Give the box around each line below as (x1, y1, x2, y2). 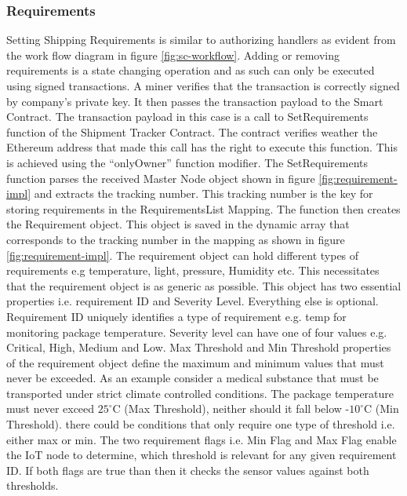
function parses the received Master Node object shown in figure (6, 170, 315, 186)
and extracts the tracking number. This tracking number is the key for (34, 185, 373, 202)
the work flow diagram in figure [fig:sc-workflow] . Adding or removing (6, 46, 340, 63)
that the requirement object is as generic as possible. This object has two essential (6, 277, 402, 294)
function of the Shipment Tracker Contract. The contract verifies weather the (6, 123, 378, 140)
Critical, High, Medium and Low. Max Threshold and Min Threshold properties (6, 339, 391, 356)
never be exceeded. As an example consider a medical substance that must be (6, 370, 379, 386)
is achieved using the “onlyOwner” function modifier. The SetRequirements (6, 154, 368, 170)
